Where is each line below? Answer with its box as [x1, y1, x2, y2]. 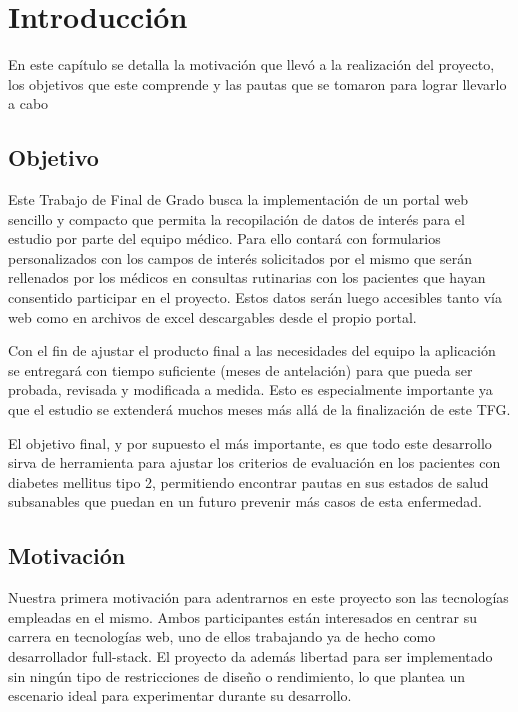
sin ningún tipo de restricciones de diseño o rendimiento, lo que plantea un [8, 665, 466, 686]
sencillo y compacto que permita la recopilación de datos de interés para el [8, 208, 465, 229]
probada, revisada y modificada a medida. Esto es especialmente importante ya [8, 379, 493, 400]
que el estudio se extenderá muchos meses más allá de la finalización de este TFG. [8, 399, 511, 420]
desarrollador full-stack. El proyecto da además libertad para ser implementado [8, 646, 493, 666]
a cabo [8, 93, 49, 114]
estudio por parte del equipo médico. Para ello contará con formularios [8, 228, 441, 249]
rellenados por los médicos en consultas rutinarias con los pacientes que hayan [8, 267, 486, 288]
